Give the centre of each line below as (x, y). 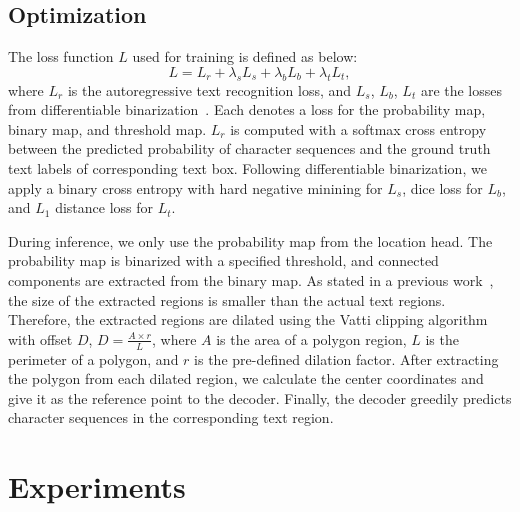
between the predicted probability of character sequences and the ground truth (249, 148)
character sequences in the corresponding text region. (171, 417)
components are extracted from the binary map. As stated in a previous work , (251, 279)
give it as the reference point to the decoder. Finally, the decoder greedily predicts (260, 397)
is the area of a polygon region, (311, 338)
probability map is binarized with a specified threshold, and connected (223, 260)
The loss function (61, 56)
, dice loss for (442, 187)
